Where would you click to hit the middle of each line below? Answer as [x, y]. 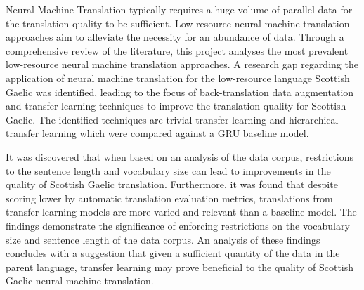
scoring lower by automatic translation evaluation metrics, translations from [169, 198]
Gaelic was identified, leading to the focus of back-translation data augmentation [180, 92]
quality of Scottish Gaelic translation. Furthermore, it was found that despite [172, 184]
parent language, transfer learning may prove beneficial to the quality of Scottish [180, 266]
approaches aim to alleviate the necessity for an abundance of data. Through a [175, 37]
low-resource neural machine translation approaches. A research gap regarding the [182, 64]
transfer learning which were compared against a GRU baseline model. [157, 133]
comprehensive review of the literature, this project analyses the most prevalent [177, 50]
